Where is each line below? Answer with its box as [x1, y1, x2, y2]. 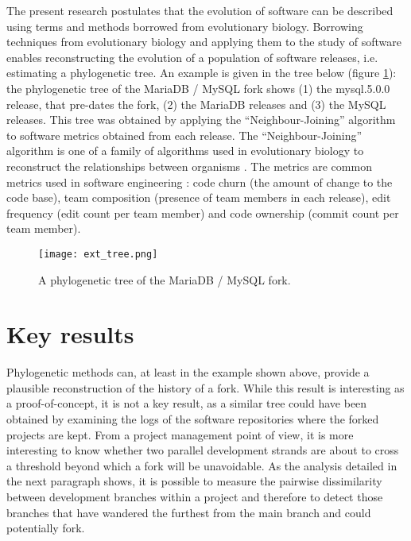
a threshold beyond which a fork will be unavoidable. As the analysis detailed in [6, 457, 397, 473]
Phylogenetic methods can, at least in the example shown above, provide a [6, 364, 370, 381]
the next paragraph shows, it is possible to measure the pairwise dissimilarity [6, 473, 382, 489]
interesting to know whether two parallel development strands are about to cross [6, 442, 399, 458]
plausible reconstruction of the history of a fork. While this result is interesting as [6, 379, 405, 396]
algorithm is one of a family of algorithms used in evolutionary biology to [6, 142, 364, 159]
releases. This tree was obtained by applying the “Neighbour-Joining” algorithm [6, 111, 396, 128]
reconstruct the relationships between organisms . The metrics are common [6, 157, 372, 174]
